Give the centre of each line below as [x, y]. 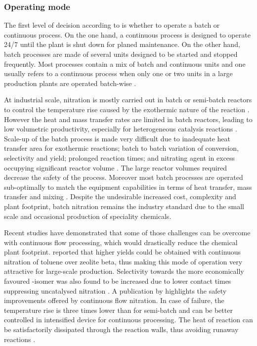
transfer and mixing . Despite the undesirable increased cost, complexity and [120, 196]
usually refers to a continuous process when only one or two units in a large [118, 73]
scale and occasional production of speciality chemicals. [88, 216]
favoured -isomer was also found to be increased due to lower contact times [118, 281]
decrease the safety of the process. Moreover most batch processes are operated [124, 177]
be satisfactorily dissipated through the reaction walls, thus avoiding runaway [121, 329]
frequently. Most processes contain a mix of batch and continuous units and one [125, 64]
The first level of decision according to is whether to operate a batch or [112, 25]
